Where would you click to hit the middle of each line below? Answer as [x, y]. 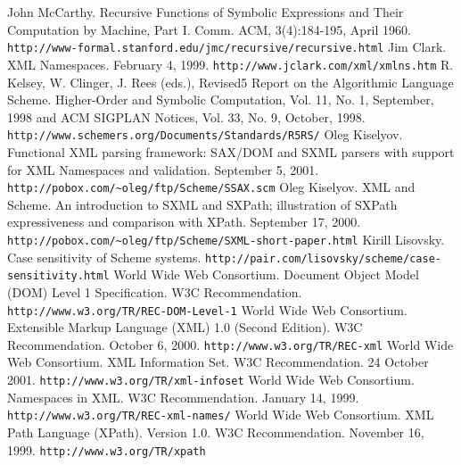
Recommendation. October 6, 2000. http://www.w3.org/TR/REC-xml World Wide [230, 344]
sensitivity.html [58, 276]
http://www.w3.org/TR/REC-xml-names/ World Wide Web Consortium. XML [221, 415]
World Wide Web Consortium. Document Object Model [266, 274]
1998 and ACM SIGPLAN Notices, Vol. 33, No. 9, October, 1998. [186, 116]
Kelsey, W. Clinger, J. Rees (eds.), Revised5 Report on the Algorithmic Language [230, 82]
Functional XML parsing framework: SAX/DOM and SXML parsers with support [231, 151]
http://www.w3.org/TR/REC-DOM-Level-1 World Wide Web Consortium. [207, 309]
